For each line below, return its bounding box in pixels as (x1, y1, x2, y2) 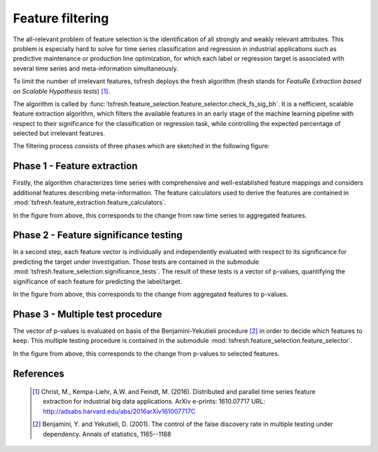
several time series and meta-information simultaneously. (13, 64, 178, 73)
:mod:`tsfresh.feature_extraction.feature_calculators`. (13, 198, 167, 206)
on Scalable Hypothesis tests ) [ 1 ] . (13, 87, 111, 95)
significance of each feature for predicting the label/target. (13, 277, 182, 285)
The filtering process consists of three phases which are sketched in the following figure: (13, 142, 270, 150)
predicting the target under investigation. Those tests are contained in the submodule (13, 257, 259, 266)
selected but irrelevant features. (13, 129, 105, 138)
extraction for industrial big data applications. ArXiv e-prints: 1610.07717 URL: (43, 397, 265, 406)
